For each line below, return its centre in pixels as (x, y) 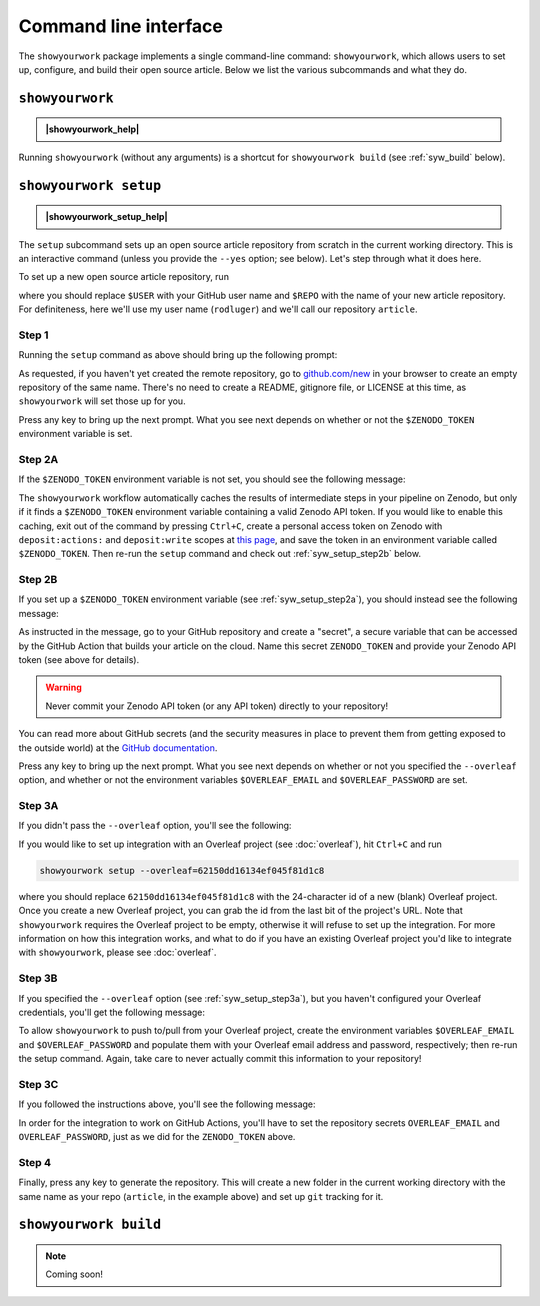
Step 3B (38, 978)
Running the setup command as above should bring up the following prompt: (178, 355)
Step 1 (33, 335)
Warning (63, 687)
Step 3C (38, 1084)
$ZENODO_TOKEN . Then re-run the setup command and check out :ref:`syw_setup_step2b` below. (220, 554)
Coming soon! (74, 1274)
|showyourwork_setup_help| (107, 217)
